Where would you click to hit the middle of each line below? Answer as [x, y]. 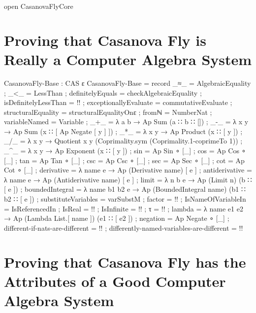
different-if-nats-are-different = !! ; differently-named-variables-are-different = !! [124, 227]
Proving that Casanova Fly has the [125, 261]
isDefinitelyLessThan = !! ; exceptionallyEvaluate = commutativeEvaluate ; [118, 102]
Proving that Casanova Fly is [105, 40]
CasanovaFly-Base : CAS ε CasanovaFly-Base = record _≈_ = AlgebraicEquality [128, 83]
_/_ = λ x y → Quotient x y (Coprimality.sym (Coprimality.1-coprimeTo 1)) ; [123, 141]
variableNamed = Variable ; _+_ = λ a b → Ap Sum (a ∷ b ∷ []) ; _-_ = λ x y [126, 122]
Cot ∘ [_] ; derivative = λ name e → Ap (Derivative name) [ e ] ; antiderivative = [128, 170]
